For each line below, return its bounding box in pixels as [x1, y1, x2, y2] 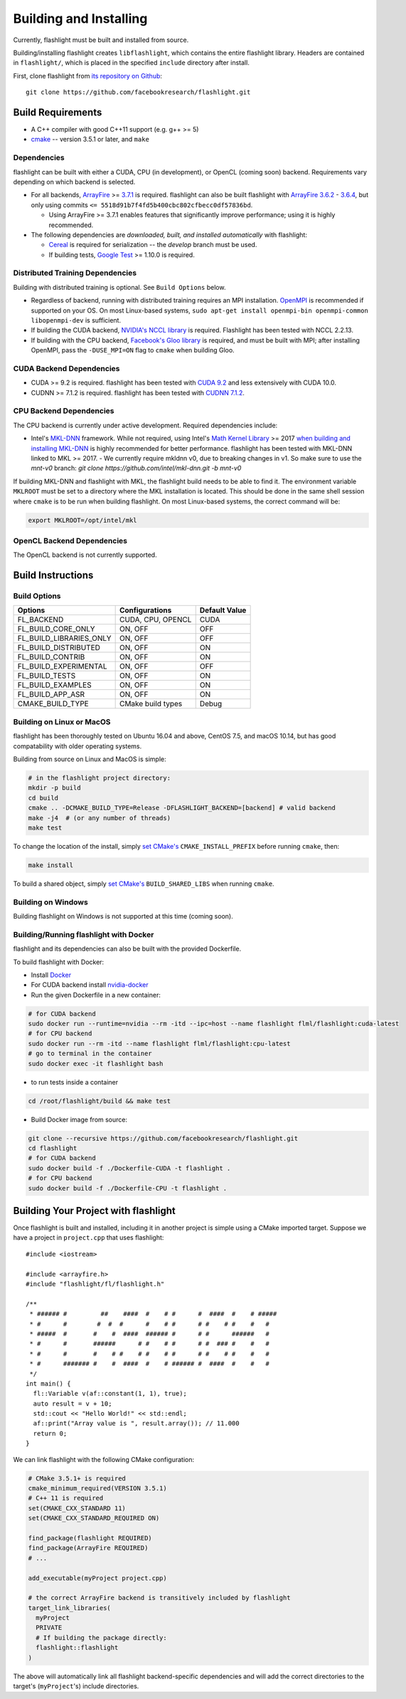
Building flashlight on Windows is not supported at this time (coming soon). [13, 912, 234, 920]
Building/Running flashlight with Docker [13, 929, 154, 939]
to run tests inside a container [31, 1077, 119, 1086]
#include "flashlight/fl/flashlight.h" [26, 1280, 165, 1288]
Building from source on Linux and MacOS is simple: [13, 755, 166, 763]
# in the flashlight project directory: [28, 773, 171, 782]
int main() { [26, 1379, 71, 1388]
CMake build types [119, 699, 183, 709]
